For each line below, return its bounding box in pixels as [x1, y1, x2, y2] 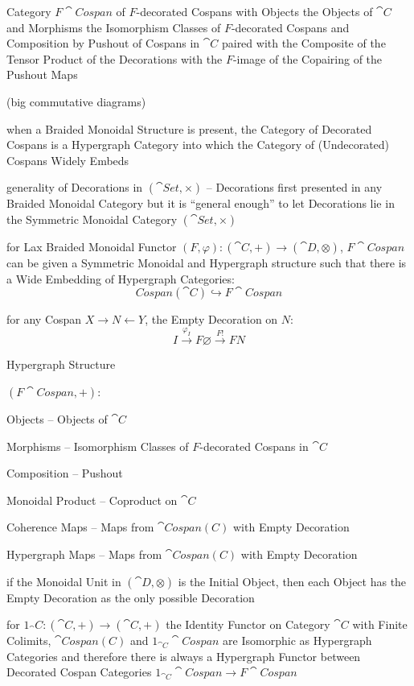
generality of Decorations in [6, 179, 143, 196]
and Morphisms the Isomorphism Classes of [6, 19, 221, 35]
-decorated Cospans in [199, 437, 309, 454]
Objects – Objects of [6, 411, 108, 428]
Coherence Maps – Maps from [6, 519, 154, 535]
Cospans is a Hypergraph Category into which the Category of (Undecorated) [6, 136, 390, 153]
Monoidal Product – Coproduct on [6, 491, 178, 508]
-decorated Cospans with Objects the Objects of [136, 3, 373, 19]
